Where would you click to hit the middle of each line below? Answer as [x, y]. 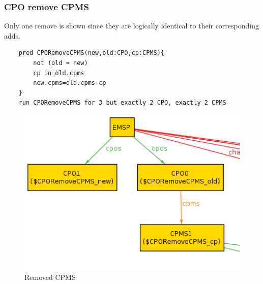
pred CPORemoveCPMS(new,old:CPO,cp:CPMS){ [91, 53]
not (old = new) [61, 63]
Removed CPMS [50, 277]
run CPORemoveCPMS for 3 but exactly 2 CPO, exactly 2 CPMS [122, 103]
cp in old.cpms [59, 73]
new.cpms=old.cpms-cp [70, 83]
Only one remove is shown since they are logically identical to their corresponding [131, 26]
